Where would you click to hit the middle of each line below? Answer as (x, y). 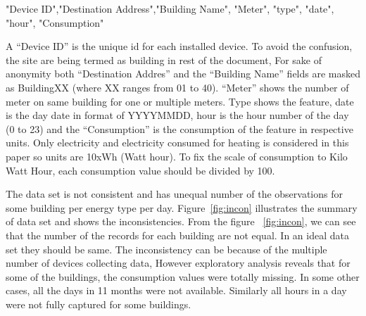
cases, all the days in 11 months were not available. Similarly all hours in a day (176, 290)
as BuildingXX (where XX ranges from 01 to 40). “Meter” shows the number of (177, 87)
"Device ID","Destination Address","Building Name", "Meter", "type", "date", (170, 8)
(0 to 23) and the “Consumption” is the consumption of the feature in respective (179, 128)
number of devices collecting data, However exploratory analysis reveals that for (178, 263)
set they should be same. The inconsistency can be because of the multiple (166, 249)
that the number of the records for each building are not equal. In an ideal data (177, 235)
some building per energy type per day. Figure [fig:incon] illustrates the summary (182, 207)
